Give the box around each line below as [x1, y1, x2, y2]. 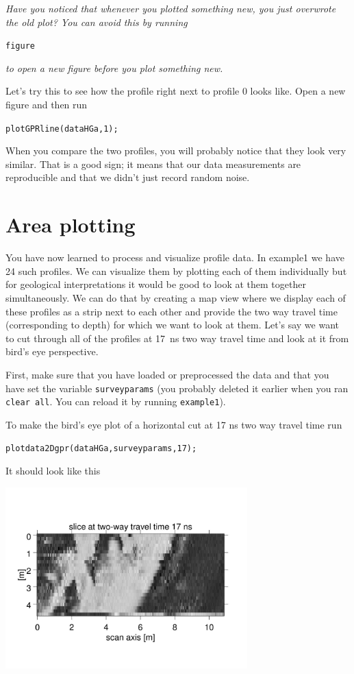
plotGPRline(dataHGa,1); [5, 123, 118, 134]
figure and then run [5, 97, 88, 112]
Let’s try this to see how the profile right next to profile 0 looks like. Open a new [5, 84, 346, 98]
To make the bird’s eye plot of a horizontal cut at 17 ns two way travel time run [5, 417, 342, 431]
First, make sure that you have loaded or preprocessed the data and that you [5, 367, 329, 381]
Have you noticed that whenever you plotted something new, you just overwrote [5, 1, 336, 15]
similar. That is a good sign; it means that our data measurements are [5, 156, 301, 171]
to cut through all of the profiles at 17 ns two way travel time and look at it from [5, 330, 349, 345]
